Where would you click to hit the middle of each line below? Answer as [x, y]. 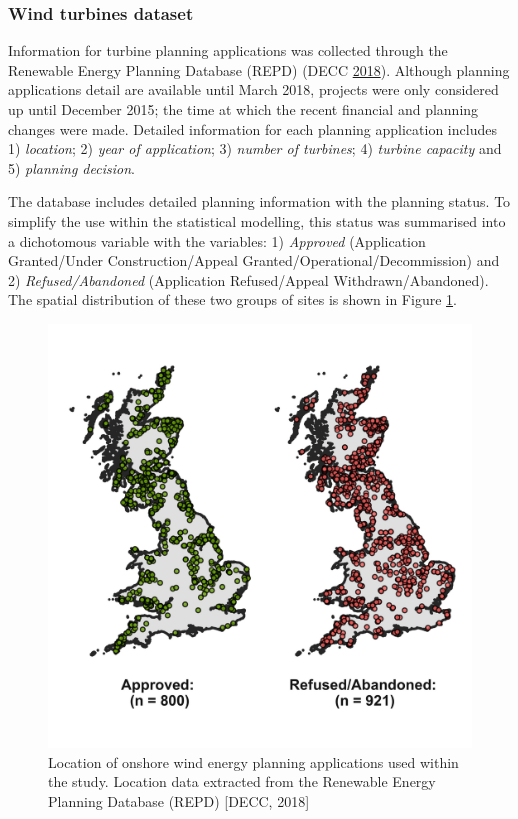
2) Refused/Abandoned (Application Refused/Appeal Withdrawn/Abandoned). [248, 279]
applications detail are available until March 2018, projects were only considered [253, 89]
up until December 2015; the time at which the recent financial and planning [243, 109]
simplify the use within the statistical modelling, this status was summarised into [257, 220]
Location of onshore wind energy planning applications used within [253, 761]
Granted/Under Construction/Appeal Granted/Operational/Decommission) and [254, 260]
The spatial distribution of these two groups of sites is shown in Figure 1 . [232, 299]
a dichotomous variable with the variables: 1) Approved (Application [217, 240]
